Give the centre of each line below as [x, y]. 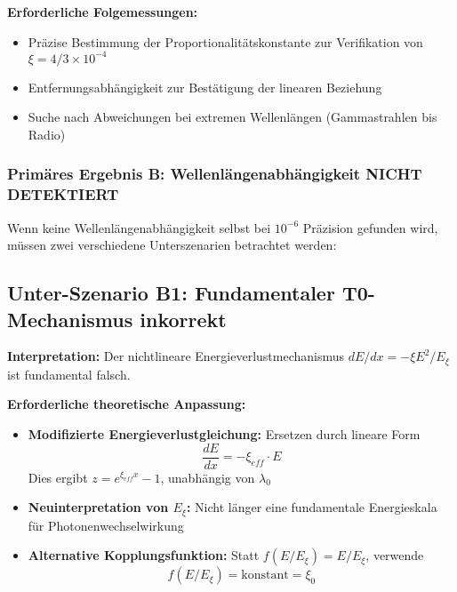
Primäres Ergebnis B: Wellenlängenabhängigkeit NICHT [215, 174]
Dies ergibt [58, 477]
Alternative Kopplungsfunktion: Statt [144, 555]
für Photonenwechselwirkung [106, 525]
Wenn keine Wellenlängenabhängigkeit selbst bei [139, 227]
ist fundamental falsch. [69, 374]
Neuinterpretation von [98, 507]
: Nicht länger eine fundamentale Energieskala [312, 507]
